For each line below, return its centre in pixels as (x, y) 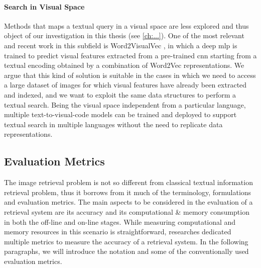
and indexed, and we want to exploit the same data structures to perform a (120, 94)
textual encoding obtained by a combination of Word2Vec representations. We (124, 65)
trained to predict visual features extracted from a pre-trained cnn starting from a (130, 55)
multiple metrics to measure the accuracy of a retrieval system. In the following (126, 241)
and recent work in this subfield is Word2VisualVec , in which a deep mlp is (121, 45)
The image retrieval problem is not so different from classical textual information (128, 182)
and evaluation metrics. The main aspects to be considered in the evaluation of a (128, 202)
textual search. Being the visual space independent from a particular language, (125, 104)
